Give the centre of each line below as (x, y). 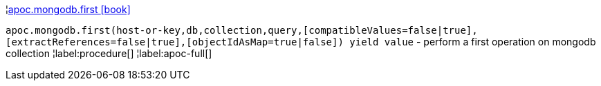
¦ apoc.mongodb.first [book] (68, 9)
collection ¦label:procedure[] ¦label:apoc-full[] (109, 53)
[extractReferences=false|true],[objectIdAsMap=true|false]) (175, 42)
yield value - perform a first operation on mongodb (473, 42)
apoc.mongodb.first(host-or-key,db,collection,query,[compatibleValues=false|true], (242, 30)
